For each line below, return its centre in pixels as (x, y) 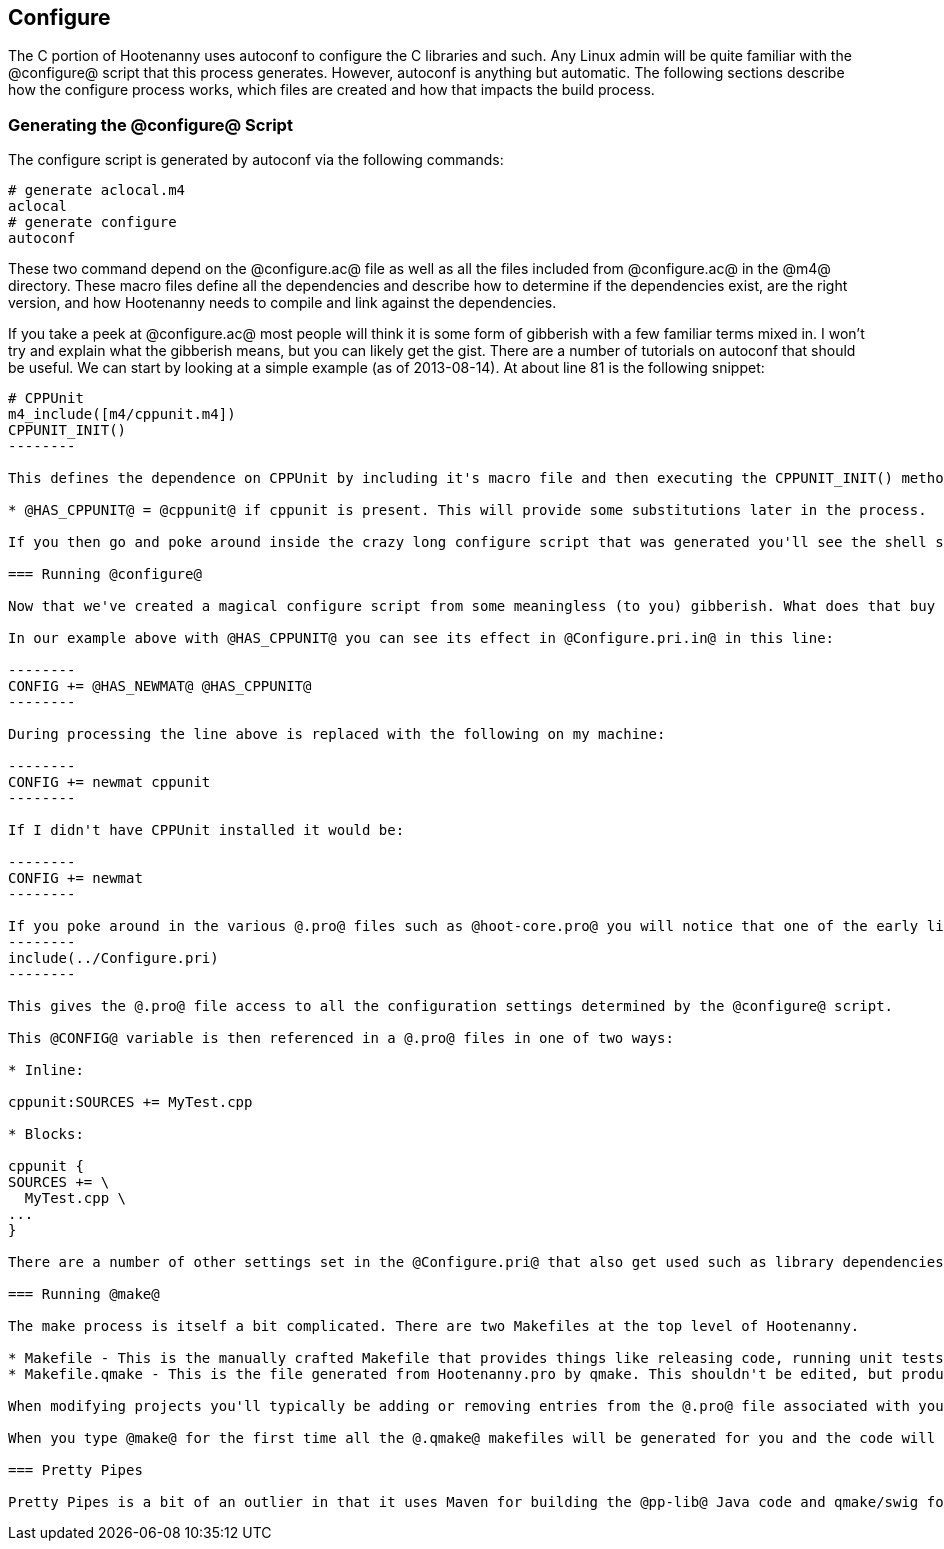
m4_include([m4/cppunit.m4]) (122, 414)
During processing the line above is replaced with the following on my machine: (337, 734)
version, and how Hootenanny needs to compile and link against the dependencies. (282, 303)
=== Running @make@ (84, 1294)
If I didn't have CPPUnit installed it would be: (206, 830)
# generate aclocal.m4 (97, 190)
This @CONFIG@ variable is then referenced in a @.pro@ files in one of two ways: (341, 1038)
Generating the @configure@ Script (150, 124)
